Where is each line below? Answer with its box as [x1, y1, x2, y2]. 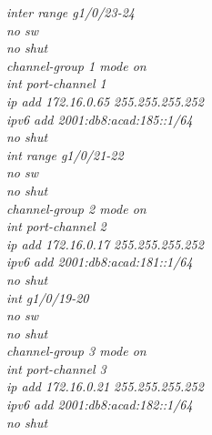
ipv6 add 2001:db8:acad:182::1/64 [6, 395, 193, 414]
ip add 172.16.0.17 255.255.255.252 [6, 234, 204, 253]
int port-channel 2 [6, 217, 106, 236]
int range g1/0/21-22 [6, 145, 124, 164]
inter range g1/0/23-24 [6, 3, 135, 21]
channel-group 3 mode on [6, 341, 146, 360]
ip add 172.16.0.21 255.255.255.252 [6, 377, 204, 396]
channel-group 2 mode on [6, 198, 146, 217]
